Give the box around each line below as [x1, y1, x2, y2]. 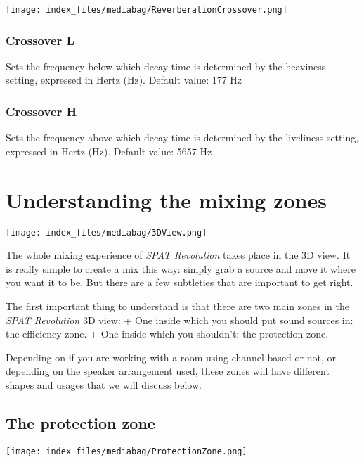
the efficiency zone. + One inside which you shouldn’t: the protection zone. [6, 326, 329, 341]
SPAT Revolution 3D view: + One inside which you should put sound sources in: [6, 312, 353, 327]
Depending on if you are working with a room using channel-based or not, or [6, 349, 336, 364]
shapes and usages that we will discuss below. [6, 378, 202, 392]
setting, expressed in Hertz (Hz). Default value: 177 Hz [6, 72, 242, 87]
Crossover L [6, 31, 74, 49]
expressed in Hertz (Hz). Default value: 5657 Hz [6, 143, 212, 158]
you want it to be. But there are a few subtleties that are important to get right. [6, 275, 353, 290]
